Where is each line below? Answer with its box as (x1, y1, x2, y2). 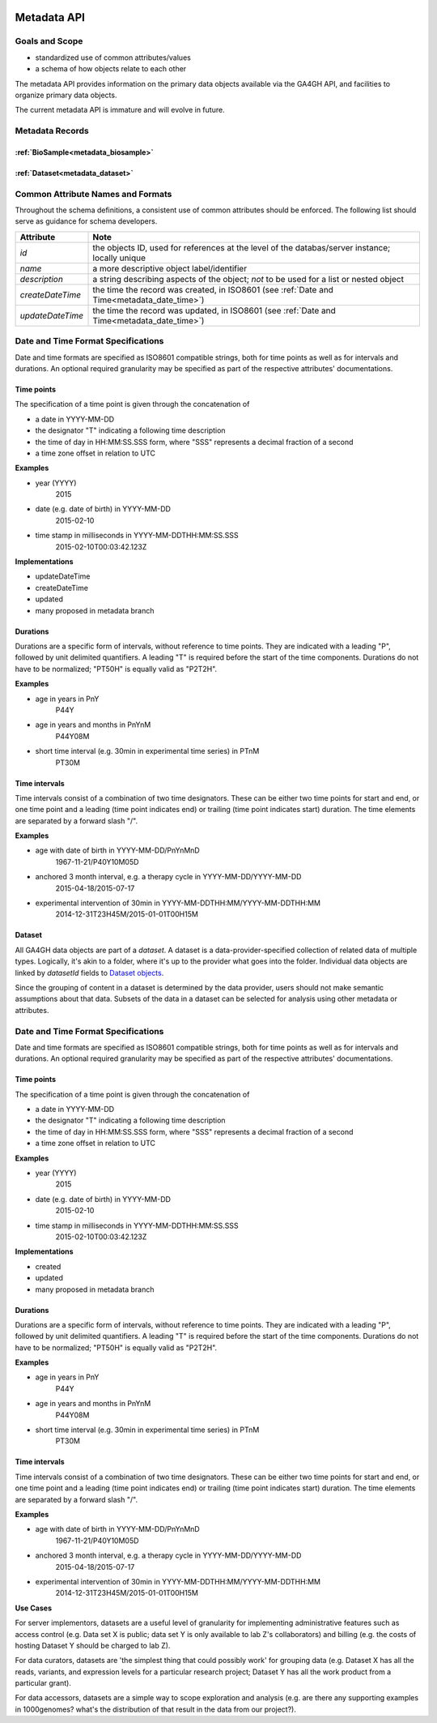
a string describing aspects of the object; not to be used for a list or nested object (92, 273, 405, 284)
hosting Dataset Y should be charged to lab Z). (15, 1640, 171, 1650)
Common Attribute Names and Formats (15, 188, 172, 199)
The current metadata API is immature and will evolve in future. (15, 105, 226, 115)
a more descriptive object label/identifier (92, 263, 247, 274)
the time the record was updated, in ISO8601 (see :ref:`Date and (92, 305, 336, 316)
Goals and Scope (15, 36, 83, 47)
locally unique (92, 252, 146, 263)
